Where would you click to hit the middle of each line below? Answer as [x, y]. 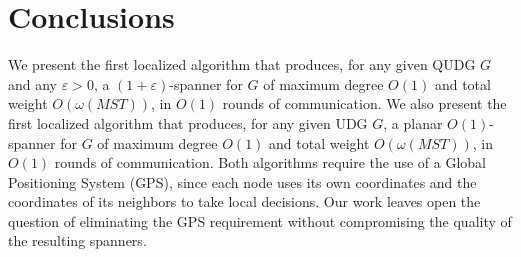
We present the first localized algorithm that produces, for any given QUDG [242, 64]
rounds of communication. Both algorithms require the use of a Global [270, 162]
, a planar [413, 122]
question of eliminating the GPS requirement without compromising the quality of [260, 220]
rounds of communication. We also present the [364, 103]
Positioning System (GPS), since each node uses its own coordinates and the [242, 181]
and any [33, 83]
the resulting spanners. [77, 240]
